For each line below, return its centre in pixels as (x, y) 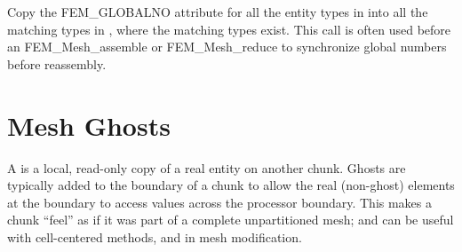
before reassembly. (57, 63)
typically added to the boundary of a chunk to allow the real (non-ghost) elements (231, 185)
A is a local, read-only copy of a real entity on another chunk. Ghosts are (207, 167)
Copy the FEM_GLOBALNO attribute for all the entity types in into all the (218, 12)
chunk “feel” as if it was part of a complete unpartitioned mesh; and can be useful (231, 220)
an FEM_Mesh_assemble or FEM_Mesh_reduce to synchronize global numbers (227, 47)
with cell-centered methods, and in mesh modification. (155, 236)
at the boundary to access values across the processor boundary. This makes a (220, 202)
